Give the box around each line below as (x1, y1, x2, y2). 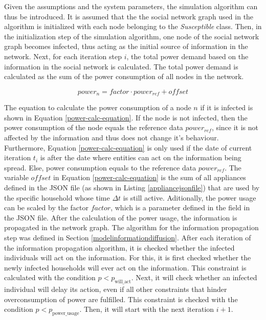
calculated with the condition (4, 272, 96, 283)
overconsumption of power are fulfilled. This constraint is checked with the (4, 293, 238, 304)
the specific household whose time (4, 192, 110, 203)
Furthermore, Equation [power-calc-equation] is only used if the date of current (4, 142, 252, 153)
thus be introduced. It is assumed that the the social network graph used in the (4, 11, 254, 21)
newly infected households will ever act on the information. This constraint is (4, 262, 247, 273)
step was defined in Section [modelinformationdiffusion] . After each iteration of (4, 232, 251, 242)
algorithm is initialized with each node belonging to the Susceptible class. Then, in (4, 21, 262, 32)
